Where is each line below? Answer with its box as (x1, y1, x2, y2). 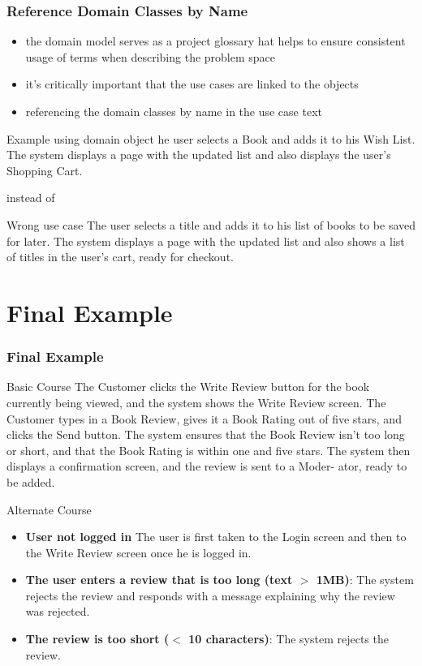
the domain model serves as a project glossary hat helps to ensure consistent (25, 32, 406, 49)
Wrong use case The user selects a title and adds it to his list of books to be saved (6, 216, 416, 233)
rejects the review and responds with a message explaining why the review (25, 587, 395, 604)
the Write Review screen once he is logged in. (25, 544, 252, 561)
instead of (6, 189, 55, 206)
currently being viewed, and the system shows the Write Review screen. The (6, 393, 386, 410)
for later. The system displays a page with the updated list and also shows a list (6, 232, 405, 249)
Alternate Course (6, 501, 92, 518)
